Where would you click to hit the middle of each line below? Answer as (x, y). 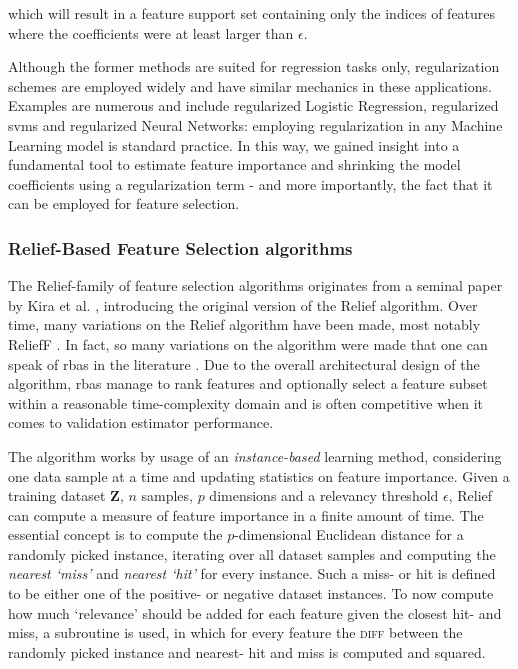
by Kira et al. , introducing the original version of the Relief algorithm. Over (243, 304)
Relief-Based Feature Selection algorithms (180, 247)
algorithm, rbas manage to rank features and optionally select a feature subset (248, 383)
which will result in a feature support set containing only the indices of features (252, 13)
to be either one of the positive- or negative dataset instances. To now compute (251, 593)
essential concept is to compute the (115, 534)
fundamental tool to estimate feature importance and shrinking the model (234, 164)
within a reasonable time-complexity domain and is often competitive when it (246, 402)
